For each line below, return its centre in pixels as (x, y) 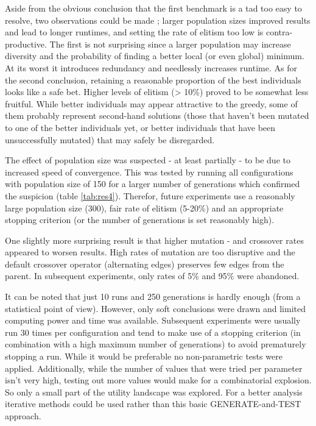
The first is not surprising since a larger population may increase (170, 44)
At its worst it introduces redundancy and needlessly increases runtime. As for (151, 67)
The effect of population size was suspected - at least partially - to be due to (148, 160)
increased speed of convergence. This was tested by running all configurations (149, 172)
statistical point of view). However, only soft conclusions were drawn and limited (155, 308)
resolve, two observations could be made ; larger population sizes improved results (158, 20)
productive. (26, 44)
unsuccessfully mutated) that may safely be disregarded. (110, 139)
